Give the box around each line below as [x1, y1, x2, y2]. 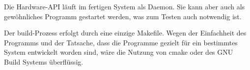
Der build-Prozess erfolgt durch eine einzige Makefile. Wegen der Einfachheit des [4, 28, 247, 38]
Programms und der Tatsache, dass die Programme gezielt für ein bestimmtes [4, 37, 238, 47]
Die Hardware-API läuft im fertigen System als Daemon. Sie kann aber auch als [4, 1, 245, 11]
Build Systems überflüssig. [4, 56, 83, 67]
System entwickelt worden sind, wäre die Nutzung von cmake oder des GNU [4, 47, 233, 57]
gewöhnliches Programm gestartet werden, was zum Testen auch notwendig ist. [4, 11, 242, 21]
